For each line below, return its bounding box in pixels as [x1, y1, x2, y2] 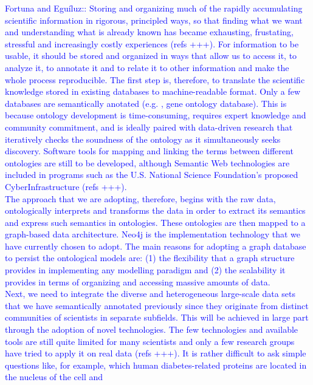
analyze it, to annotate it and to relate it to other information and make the [5, 61, 289, 73]
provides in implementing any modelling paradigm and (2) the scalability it [5, 264, 286, 276]
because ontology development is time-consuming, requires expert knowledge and [5, 109, 306, 121]
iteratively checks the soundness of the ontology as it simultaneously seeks [5, 132, 281, 145]
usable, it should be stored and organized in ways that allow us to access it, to [5, 49, 297, 62]
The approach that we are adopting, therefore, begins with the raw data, [5, 192, 276, 205]
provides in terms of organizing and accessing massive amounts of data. [5, 275, 270, 288]
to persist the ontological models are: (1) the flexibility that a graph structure [5, 251, 295, 264]
